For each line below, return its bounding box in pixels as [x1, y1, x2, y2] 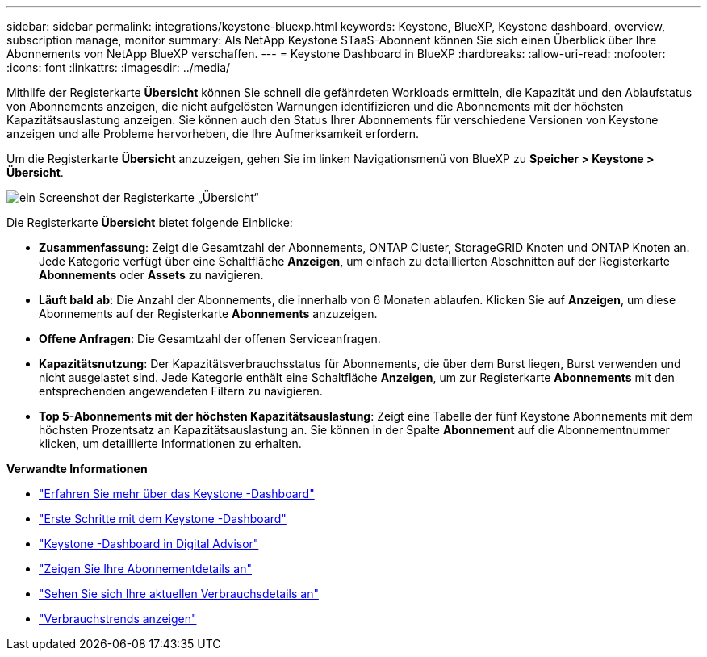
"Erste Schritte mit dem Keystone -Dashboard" [39, 512, 287, 525]
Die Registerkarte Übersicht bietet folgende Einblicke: [6, 216, 293, 229]
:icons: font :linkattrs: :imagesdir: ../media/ [6, 61, 231, 74]
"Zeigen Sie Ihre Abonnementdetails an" [39, 562, 252, 575]
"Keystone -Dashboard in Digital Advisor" [39, 537, 259, 550]
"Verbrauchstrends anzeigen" [39, 612, 197, 626]
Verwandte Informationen [6, 462, 148, 475]
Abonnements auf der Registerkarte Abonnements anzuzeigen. [39, 307, 378, 320]
